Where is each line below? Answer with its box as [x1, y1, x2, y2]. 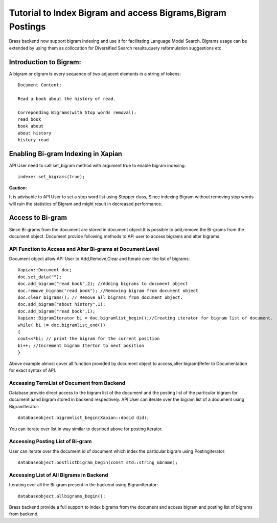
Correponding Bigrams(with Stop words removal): [18, 109, 137, 115]
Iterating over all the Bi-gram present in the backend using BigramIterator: [9, 482, 158, 488]
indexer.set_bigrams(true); [18, 174, 85, 180]
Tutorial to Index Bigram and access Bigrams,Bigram [9, 7, 227, 18]
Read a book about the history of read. [18, 96, 116, 102]
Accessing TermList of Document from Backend [9, 379, 126, 386]
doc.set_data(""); [18, 274, 62, 280]
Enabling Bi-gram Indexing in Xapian [9, 150, 122, 158]
